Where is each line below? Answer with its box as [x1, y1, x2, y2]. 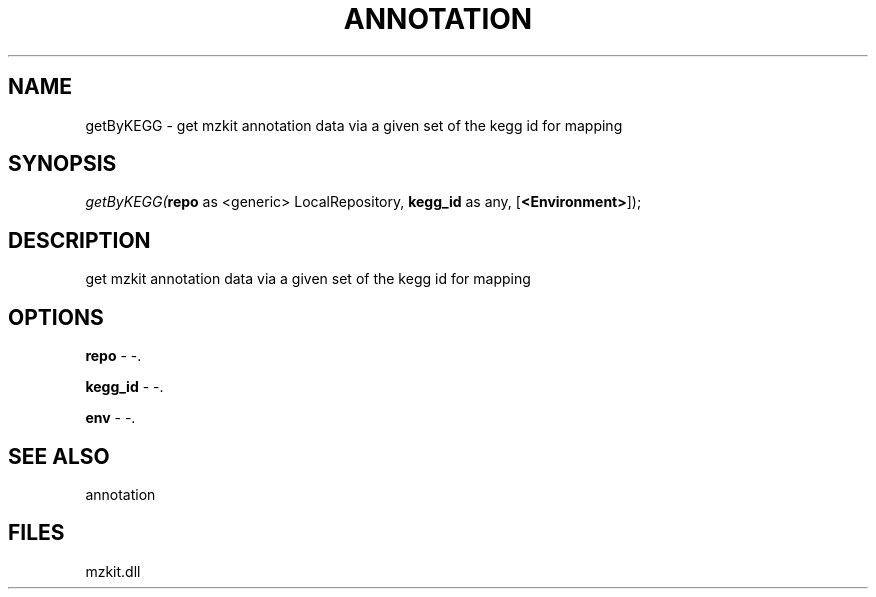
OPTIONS [8, 304, 104, 330]
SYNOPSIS [8, 151, 117, 177]
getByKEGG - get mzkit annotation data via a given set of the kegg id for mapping [85, 116, 623, 134]
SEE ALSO [8, 443, 110, 469]
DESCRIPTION [8, 227, 151, 253]
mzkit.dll [85, 562, 141, 580]
